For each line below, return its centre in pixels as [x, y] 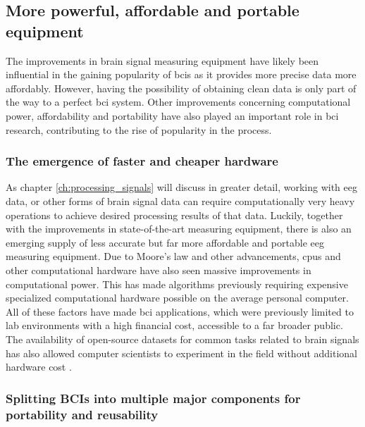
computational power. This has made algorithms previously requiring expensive [177, 284]
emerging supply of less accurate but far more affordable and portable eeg [165, 242]
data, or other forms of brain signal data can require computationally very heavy [180, 200]
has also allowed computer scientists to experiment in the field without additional [182, 353]
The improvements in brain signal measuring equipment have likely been [162, 60]
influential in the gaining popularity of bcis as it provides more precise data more [181, 74]
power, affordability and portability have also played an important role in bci [172, 115]
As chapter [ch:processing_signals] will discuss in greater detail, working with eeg [181, 187]
